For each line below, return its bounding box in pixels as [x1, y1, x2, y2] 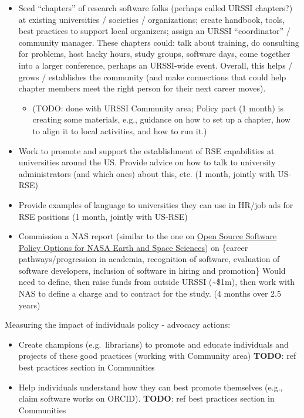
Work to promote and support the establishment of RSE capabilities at [18, 144, 275, 157]
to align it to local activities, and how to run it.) [32, 124, 207, 137]
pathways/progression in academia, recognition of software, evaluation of [18, 253, 280, 265]
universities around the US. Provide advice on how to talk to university [18, 156, 276, 168]
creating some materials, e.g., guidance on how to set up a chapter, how [32, 113, 291, 125]
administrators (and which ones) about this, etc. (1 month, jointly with [18, 167, 275, 179]
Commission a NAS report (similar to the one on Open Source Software [18, 230, 277, 242]
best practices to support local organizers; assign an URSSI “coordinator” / [18, 25, 291, 37]
